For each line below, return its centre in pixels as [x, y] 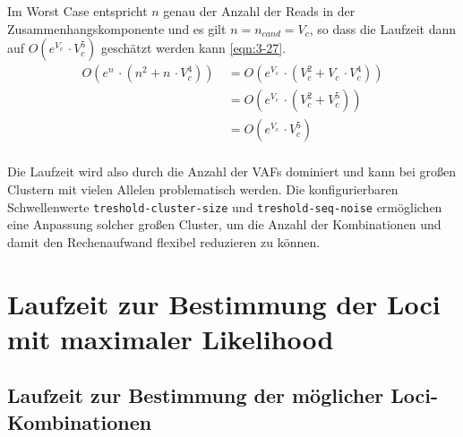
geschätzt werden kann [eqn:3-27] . [193, 48]
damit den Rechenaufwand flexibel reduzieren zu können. [164, 241]
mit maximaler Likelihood [171, 338]
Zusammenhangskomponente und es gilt [117, 28]
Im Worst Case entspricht [77, 11]
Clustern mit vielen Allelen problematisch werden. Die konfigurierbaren [203, 189]
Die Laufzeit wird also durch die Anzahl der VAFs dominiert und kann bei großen [232, 171]
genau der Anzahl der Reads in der [259, 11]
